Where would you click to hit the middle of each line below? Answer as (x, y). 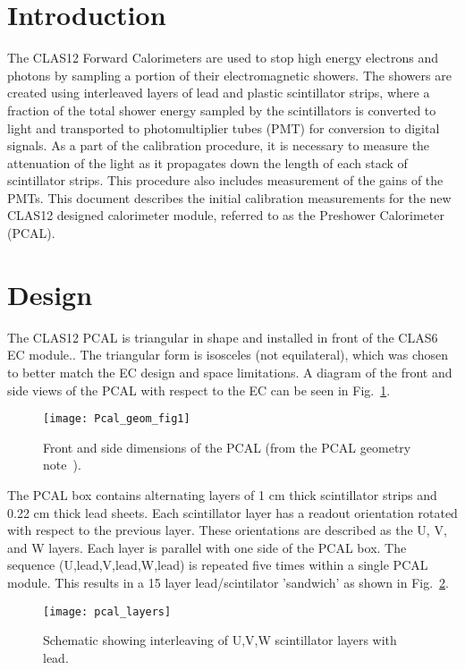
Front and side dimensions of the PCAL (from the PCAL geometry (227, 447)
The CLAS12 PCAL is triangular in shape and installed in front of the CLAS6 (223, 337)
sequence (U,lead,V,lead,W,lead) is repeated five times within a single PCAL (218, 565)
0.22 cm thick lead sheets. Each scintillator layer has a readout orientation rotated (232, 512)
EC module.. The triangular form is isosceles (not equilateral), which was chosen (228, 355)
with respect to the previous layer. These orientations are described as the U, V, (227, 530)
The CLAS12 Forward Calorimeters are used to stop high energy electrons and (223, 58)
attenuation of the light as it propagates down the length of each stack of (207, 162)
